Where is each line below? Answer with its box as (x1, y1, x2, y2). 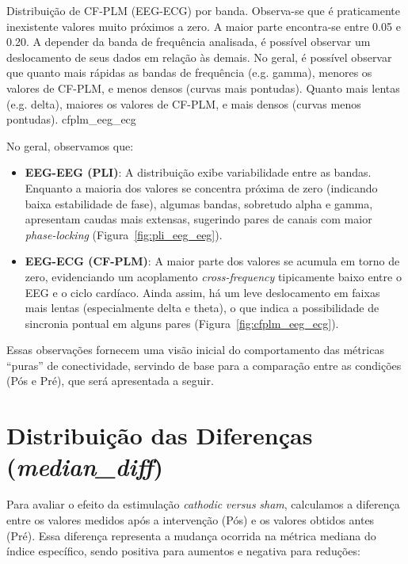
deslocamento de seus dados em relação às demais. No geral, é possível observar (6, 48, 392, 65)
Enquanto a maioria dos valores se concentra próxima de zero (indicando (25, 179, 378, 196)
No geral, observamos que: (6, 137, 134, 154)
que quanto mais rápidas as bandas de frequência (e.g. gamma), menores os (6, 64, 372, 81)
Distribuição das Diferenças (6, 419, 313, 452)
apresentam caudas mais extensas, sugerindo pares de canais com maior (25, 211, 372, 227)
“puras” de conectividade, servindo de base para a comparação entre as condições (6, 356, 402, 373)
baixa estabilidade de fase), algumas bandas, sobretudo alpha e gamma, (25, 195, 373, 211)
